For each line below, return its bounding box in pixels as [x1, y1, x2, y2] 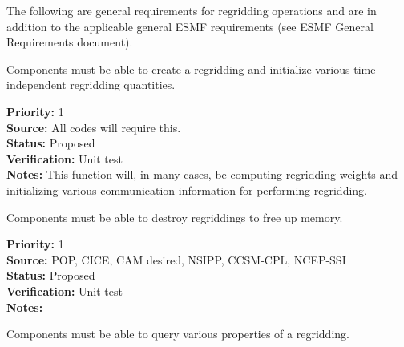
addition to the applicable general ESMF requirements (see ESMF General [6, 18, 374, 34]
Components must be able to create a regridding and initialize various [6, 60, 350, 77]
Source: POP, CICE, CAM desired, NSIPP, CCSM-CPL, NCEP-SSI [6, 251, 346, 268]
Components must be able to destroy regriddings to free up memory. [6, 208, 343, 225]
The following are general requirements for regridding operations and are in [6, 2, 377, 18]
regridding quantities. [70, 76, 176, 93]
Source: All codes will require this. [6, 119, 181, 135]
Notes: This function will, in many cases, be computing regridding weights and [6, 166, 398, 183]
